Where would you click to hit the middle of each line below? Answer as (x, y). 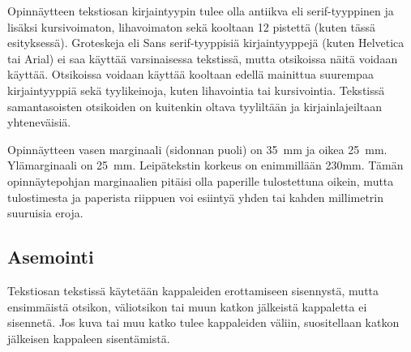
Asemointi (51, 257)
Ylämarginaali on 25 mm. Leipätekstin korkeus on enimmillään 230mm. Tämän (205, 165)
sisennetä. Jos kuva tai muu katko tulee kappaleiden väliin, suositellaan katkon (203, 322)
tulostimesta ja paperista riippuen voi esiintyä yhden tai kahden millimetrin (196, 197)
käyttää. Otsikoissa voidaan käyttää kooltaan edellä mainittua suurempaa (191, 74)
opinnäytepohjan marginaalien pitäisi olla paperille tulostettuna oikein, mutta (201, 180)
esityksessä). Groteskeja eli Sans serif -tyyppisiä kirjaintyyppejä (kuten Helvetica (206, 43)
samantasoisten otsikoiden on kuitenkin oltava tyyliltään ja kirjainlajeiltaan (195, 106)
